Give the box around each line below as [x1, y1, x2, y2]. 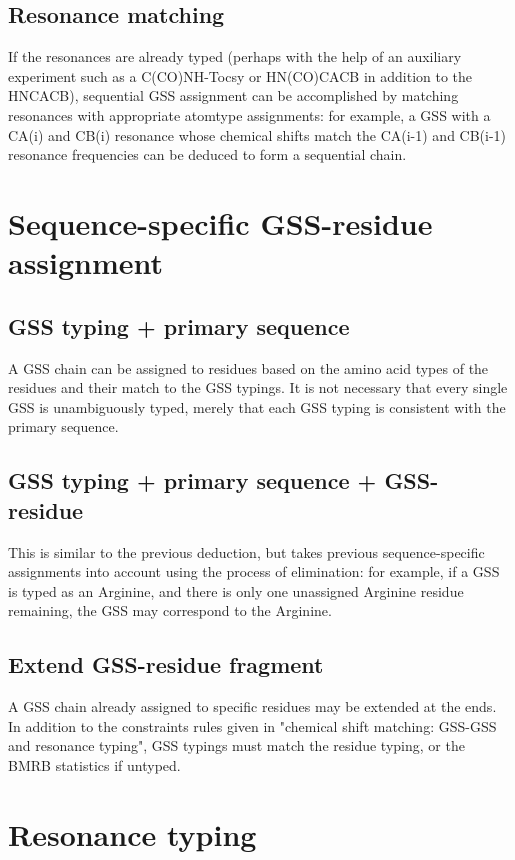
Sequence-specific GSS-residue [8, 202, 433, 243]
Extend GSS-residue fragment [8, 649, 324, 680]
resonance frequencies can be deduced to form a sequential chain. [8, 144, 407, 165]
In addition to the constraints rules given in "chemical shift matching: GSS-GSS [8, 715, 497, 736]
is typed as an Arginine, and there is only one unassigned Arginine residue [8, 580, 464, 601]
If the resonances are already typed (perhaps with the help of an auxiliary [8, 46, 462, 67]
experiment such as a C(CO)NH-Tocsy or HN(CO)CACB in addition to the [8, 65, 473, 86]
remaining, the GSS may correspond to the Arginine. [8, 600, 332, 621]
